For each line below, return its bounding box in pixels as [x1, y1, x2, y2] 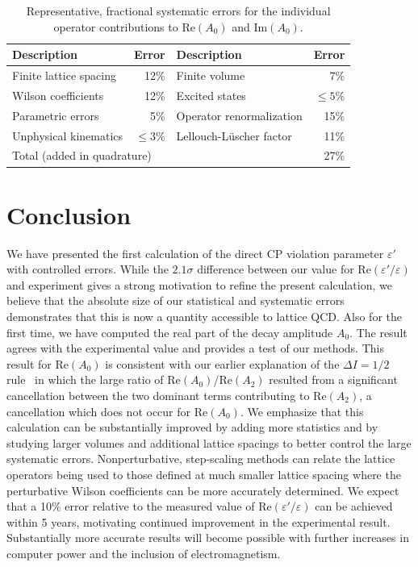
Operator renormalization [176, 106, 303, 123]
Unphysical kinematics [12, 127, 123, 144]
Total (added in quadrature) [12, 147, 152, 164]
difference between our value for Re [197, 261, 371, 277]
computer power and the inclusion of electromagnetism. [6, 544, 281, 561]
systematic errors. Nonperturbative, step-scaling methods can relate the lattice [6, 450, 395, 467]
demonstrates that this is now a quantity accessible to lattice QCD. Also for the [6, 308, 402, 324]
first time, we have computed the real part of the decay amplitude [6, 323, 333, 340]
